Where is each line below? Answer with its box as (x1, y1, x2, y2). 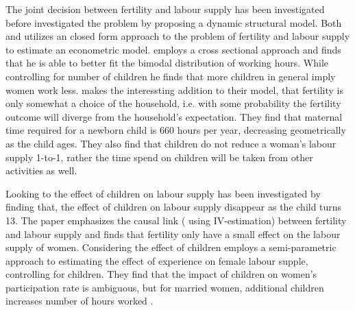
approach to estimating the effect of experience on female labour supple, (5, 253, 308, 267)
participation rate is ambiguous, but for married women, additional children (5, 280, 324, 294)
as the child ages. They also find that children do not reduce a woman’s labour (5, 136, 336, 150)
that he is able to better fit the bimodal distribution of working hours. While (5, 56, 329, 70)
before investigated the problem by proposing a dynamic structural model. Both (5, 15, 342, 29)
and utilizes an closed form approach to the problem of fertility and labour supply (5, 29, 350, 43)
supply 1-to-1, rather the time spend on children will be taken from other (5, 150, 313, 164)
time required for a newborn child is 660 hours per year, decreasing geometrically (5, 123, 346, 137)
